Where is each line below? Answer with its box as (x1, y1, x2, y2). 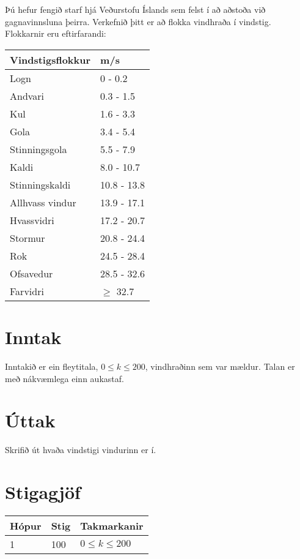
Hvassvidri (10, 212, 54, 227)
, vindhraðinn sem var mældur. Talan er (145, 359, 295, 372)
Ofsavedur (10, 266, 53, 280)
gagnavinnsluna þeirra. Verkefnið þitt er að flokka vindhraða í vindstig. (5, 15, 271, 28)
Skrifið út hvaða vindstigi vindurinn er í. (5, 443, 156, 456)
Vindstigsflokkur (10, 52, 91, 67)
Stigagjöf (5, 479, 81, 504)
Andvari (10, 88, 45, 103)
